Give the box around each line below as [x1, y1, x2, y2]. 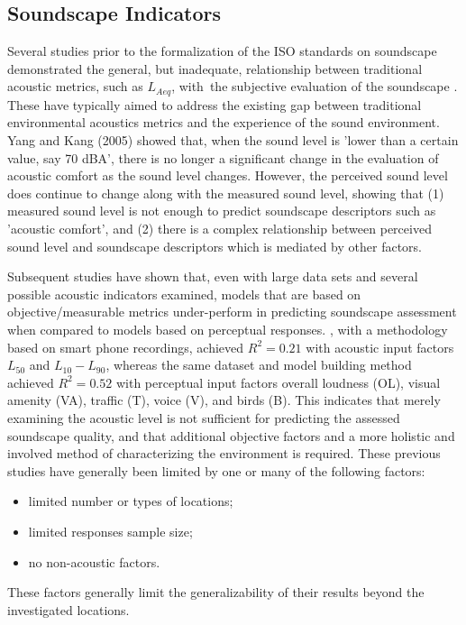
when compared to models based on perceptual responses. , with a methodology [7, 319, 448, 338]
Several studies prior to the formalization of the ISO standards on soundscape [7, 41, 437, 60]
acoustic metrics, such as [7, 77, 143, 96]
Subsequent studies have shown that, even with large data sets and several [7, 267, 418, 286]
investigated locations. [7, 600, 130, 619]
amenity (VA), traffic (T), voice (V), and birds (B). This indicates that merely [7, 391, 441, 409]
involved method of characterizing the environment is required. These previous [7, 444, 441, 463]
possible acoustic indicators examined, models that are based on [7, 284, 361, 303]
